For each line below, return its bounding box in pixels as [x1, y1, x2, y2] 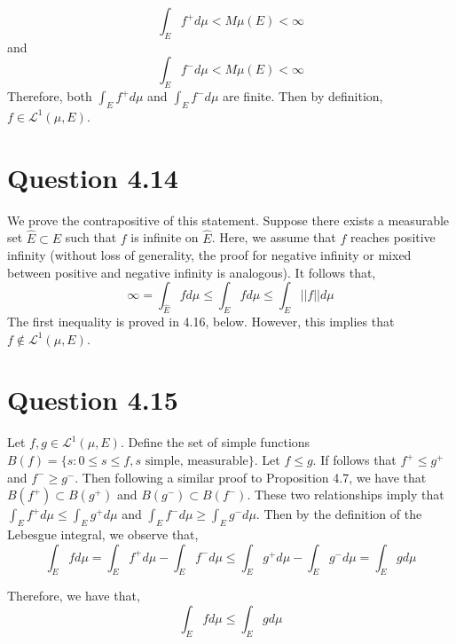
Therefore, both [7, 87, 92, 106]
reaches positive [350, 228, 436, 247]
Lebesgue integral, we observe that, [7, 524, 199, 543]
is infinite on [130, 228, 199, 247]
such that [65, 228, 117, 247]
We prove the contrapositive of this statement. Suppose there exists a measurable [7, 210, 450, 229]
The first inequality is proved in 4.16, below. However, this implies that [7, 312, 395, 331]
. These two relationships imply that [247, 485, 444, 504]
